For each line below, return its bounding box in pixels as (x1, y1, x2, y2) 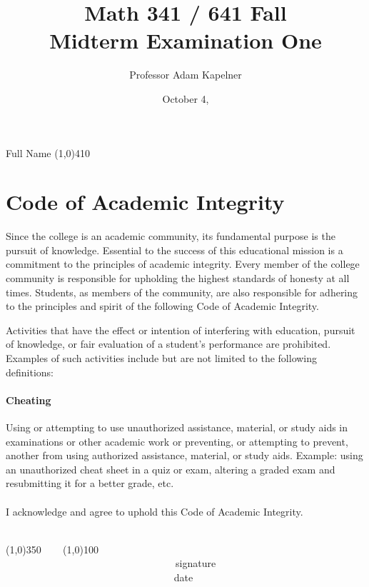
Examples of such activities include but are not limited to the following (6, 350, 318, 365)
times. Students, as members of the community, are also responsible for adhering (6, 284, 358, 299)
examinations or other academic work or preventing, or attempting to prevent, (6, 433, 348, 448)
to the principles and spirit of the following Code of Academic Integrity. (6, 298, 319, 313)
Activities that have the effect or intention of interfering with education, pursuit (6, 322, 355, 337)
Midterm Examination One (49, 26, 322, 55)
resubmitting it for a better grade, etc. (6, 476, 174, 491)
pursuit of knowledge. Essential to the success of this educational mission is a (6, 242, 343, 257)
